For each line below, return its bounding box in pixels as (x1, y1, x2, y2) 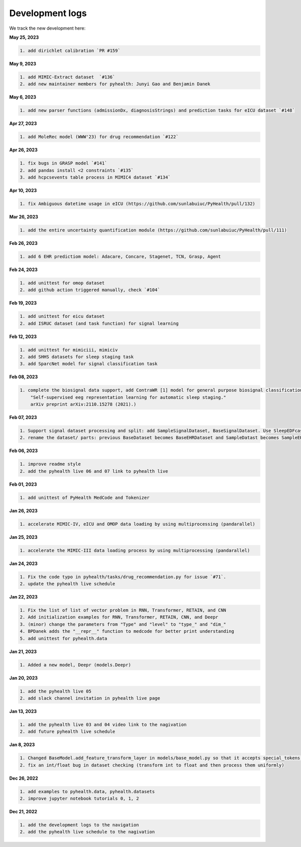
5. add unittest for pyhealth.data (20, 635, 107, 641)
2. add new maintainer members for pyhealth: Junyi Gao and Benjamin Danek (20, 81, 211, 87)
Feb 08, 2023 (9, 374, 38, 380)
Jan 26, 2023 (9, 507, 38, 514)
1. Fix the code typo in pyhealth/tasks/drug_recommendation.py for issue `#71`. (20, 574, 227, 579)
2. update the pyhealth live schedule (20, 581, 115, 587)
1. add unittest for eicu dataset (20, 313, 105, 319)
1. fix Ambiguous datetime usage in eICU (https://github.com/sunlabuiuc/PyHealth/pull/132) (20, 201, 255, 206)
